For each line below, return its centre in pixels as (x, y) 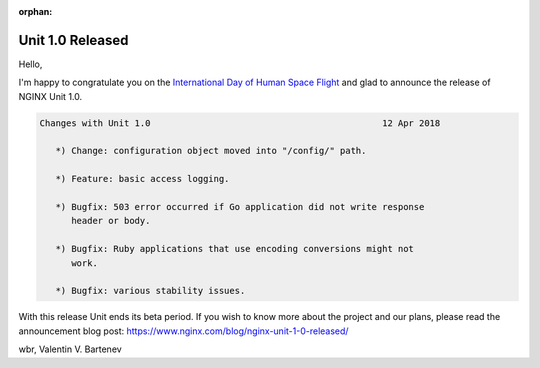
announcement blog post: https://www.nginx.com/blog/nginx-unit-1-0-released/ (183, 331)
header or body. (111, 221)
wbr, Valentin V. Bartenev (70, 349)
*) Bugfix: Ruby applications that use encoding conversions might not (235, 249)
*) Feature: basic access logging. (142, 179)
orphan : (35, 11)
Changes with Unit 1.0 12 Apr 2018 (240, 123)
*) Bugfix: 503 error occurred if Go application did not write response (240, 207)
